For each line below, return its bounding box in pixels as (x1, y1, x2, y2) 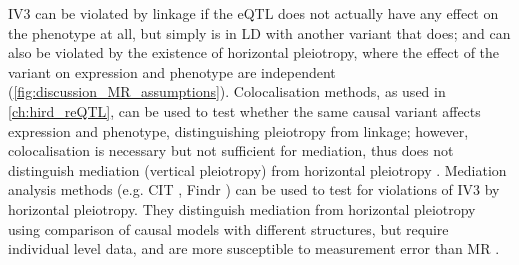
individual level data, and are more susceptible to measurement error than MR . (8, 238, 500, 259)
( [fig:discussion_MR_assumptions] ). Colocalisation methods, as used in (8, 81, 446, 102)
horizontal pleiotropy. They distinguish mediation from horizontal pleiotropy (8, 198, 476, 219)
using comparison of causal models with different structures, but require (8, 218, 449, 239)
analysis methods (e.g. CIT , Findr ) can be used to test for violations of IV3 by (8, 179, 500, 200)
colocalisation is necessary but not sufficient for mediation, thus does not (8, 140, 454, 161)
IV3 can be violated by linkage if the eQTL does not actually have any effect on (8, 3, 499, 23)
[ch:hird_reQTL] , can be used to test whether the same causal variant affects (8, 100, 481, 121)
